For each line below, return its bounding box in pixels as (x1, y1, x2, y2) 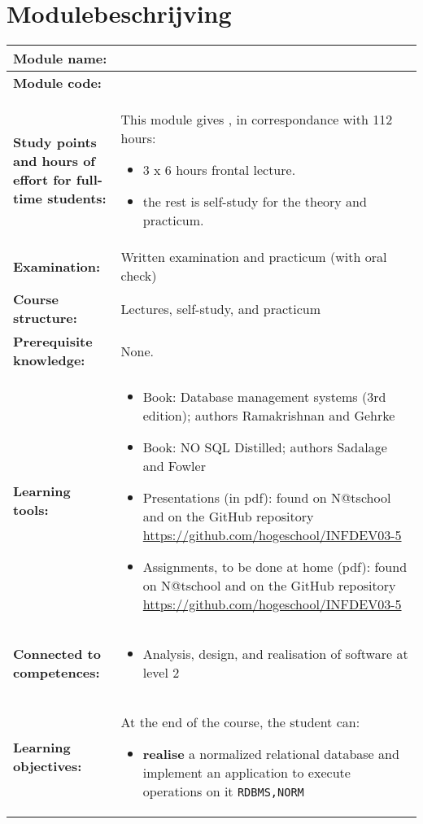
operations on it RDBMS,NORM (142, 782, 304, 801)
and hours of (13, 150, 95, 170)
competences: (13, 663, 100, 682)
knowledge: (13, 351, 85, 370)
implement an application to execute (142, 763, 351, 783)
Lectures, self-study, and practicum (120, 299, 321, 318)
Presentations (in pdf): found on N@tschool (142, 488, 391, 508)
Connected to (13, 644, 101, 664)
